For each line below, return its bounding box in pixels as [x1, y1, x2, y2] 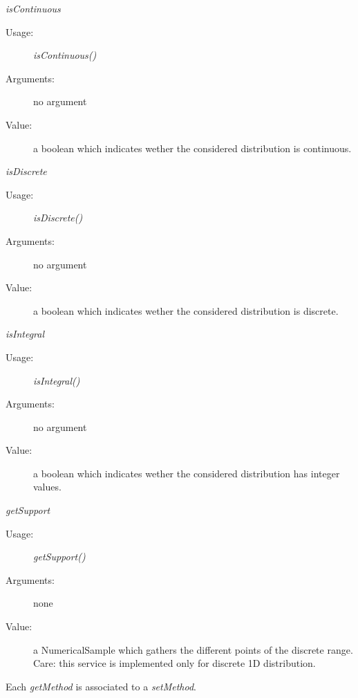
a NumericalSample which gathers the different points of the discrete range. [33, 642, 353, 656]
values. [33, 479, 62, 494]
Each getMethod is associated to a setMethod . [6, 679, 197, 693]
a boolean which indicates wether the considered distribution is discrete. [33, 303, 339, 318]
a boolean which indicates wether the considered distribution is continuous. [33, 140, 352, 155]
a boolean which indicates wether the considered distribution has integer [33, 466, 340, 480]
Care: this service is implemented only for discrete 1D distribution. [33, 656, 316, 670]
